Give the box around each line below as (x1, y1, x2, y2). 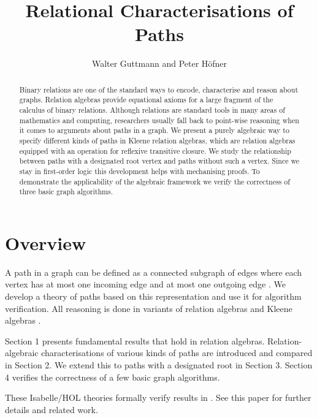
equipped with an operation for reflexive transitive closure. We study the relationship (19, 145, 291, 156)
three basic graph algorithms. (19, 186, 113, 197)
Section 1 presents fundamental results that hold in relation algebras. (5, 334, 265, 347)
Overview (5, 230, 86, 255)
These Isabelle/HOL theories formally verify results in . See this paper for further (5, 391, 311, 404)
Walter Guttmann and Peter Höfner (91, 57, 227, 70)
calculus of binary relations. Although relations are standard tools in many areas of (19, 105, 285, 115)
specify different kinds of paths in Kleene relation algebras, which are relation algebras (19, 135, 296, 145)
